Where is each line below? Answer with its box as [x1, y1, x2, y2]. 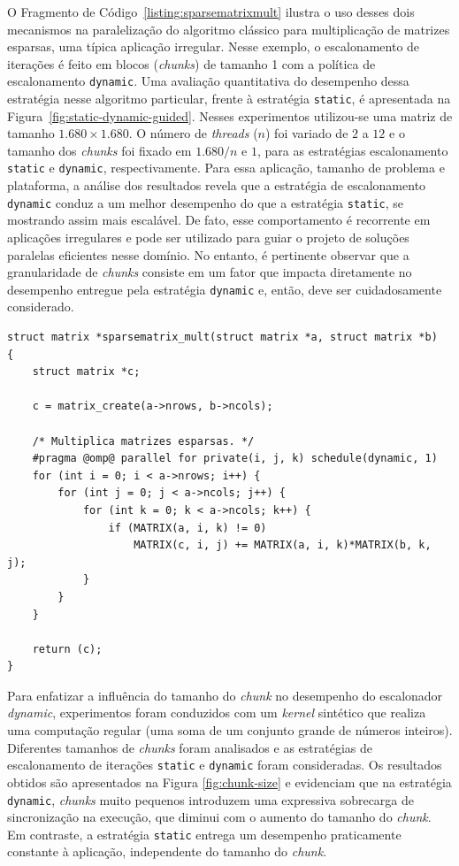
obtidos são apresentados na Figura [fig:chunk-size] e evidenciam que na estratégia [7, 772, 452, 791]
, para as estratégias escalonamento [257, 141, 448, 159]
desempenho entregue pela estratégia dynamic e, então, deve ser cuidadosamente [7, 280, 442, 298]
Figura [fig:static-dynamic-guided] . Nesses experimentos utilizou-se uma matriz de [7, 106, 453, 125]
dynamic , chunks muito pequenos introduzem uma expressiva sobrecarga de [7, 790, 415, 809]
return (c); [32, 642, 103, 655]
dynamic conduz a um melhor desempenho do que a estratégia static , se [7, 193, 404, 211]
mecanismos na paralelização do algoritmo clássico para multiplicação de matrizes [7, 19, 450, 38]
